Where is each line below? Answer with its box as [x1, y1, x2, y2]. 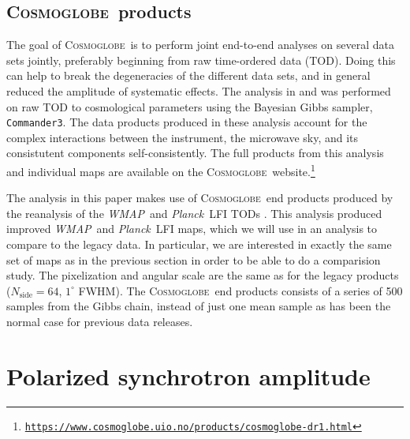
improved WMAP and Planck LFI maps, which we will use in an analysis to [6, 220, 378, 237]
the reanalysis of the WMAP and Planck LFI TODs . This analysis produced [6, 204, 382, 221]
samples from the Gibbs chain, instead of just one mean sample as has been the [6, 298, 391, 314]
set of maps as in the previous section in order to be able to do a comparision [6, 251, 381, 268]
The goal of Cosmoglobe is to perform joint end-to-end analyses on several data [6, 36, 394, 53]
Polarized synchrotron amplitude [6, 359, 371, 392]
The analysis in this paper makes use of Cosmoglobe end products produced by [6, 189, 393, 206]
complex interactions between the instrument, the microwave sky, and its [6, 129, 359, 145]
